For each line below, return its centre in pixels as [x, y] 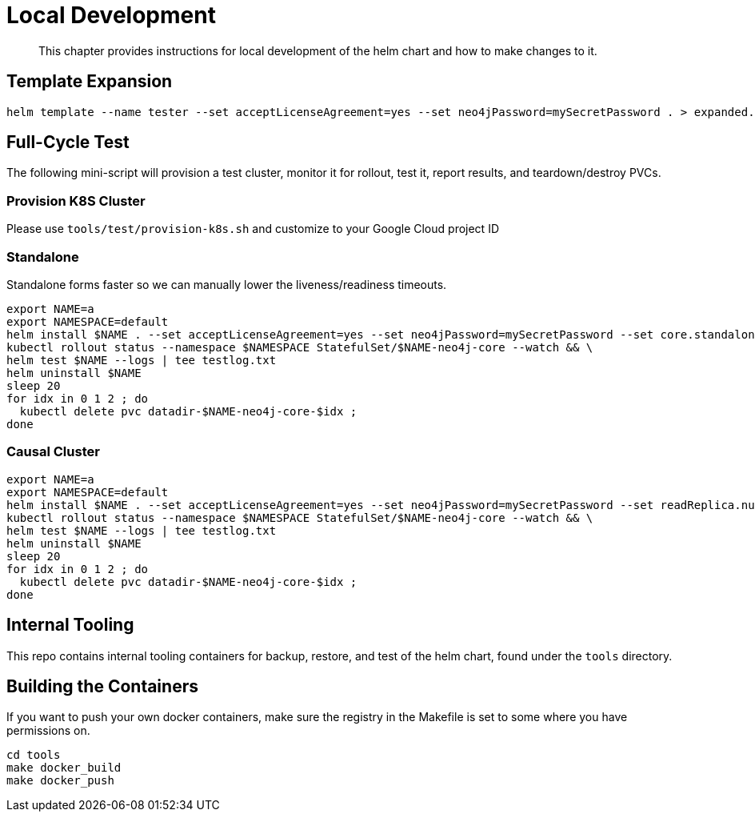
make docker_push [60, 781]
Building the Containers [102, 686]
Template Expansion [90, 82]
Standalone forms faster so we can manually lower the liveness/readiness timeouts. [227, 284]
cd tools [34, 755]
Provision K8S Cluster [76, 200]
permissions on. [48, 731]
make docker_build [64, 768]
